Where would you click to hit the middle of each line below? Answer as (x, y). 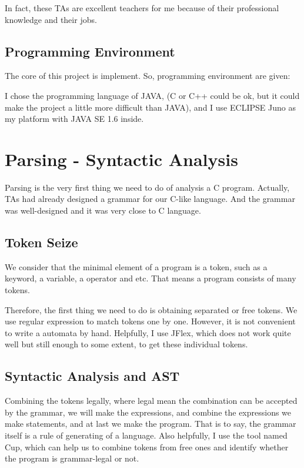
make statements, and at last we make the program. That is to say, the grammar (151, 424)
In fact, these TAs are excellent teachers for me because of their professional (142, 8)
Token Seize (41, 242)
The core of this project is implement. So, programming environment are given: (148, 76)
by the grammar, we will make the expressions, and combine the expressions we (148, 412)
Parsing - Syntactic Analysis (121, 159)
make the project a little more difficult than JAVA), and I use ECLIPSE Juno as (150, 107)
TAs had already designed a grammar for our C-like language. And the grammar (150, 199)
